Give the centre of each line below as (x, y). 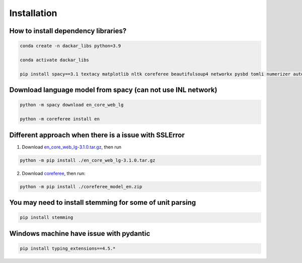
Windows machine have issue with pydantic (80, 233)
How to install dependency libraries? (68, 31)
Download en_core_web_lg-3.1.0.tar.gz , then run (72, 147)
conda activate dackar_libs (54, 60)
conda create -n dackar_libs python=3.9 (70, 46)
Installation (33, 13)
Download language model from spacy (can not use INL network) (113, 90)
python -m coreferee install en (60, 119)
